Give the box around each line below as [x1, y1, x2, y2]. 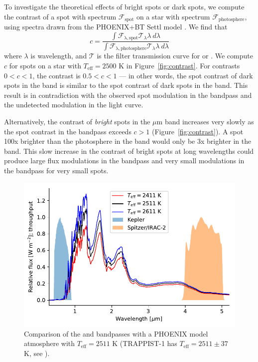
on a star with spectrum [136, 11, 210, 21]
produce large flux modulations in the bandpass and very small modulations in [4, 155, 245, 166]
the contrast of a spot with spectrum [4, 11, 117, 21]
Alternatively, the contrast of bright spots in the [4, 116, 150, 126]
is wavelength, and [30, 50, 87, 61]
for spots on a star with [9, 60, 81, 71]
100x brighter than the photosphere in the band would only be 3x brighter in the [4, 136, 252, 146]
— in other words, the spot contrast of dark [119, 70, 253, 80]
